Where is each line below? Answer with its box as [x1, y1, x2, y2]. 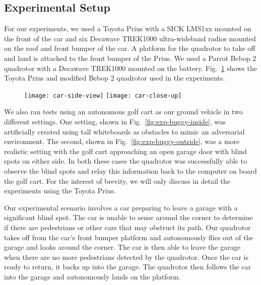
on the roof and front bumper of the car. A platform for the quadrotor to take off [4, 43, 255, 53]
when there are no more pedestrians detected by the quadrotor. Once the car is [4, 251, 249, 262]
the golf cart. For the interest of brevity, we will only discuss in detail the [4, 175, 231, 186]
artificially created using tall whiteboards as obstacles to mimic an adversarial [4, 126, 245, 136]
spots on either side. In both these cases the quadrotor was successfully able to [4, 156, 247, 166]
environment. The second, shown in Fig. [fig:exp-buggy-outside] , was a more [4, 136, 240, 147]
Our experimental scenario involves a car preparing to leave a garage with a [4, 202, 238, 212]
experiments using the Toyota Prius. [4, 185, 116, 196]
